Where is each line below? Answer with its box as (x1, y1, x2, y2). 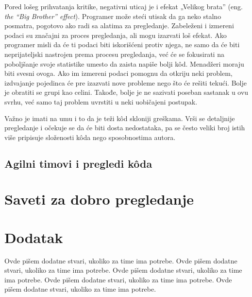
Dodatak (4, 227, 63, 247)
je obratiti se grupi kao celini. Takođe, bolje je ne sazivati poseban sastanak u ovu (4, 87, 249, 97)
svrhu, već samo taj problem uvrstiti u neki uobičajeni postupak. (4, 96, 198, 106)
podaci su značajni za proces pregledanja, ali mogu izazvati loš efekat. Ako (4, 30, 227, 40)
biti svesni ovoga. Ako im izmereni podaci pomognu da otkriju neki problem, (4, 68, 233, 78)
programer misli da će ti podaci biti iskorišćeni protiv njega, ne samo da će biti (4, 39, 240, 50)
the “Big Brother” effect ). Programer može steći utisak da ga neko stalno (4, 11, 221, 21)
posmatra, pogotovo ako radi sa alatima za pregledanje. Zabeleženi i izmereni (4, 20, 234, 31)
